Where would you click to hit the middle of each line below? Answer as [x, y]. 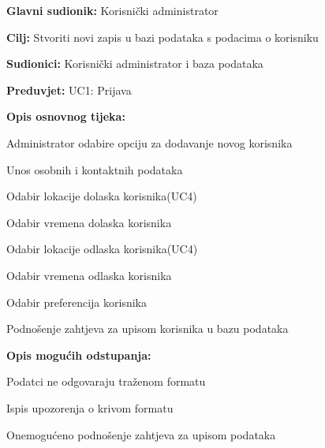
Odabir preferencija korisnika [77, 302]
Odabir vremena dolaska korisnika [89, 222]
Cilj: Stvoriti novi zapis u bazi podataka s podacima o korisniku [162, 37]
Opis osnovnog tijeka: [66, 116]
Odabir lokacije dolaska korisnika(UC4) [102, 196]
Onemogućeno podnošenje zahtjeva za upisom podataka [141, 434]
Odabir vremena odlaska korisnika [89, 275]
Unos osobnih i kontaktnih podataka [95, 169]
